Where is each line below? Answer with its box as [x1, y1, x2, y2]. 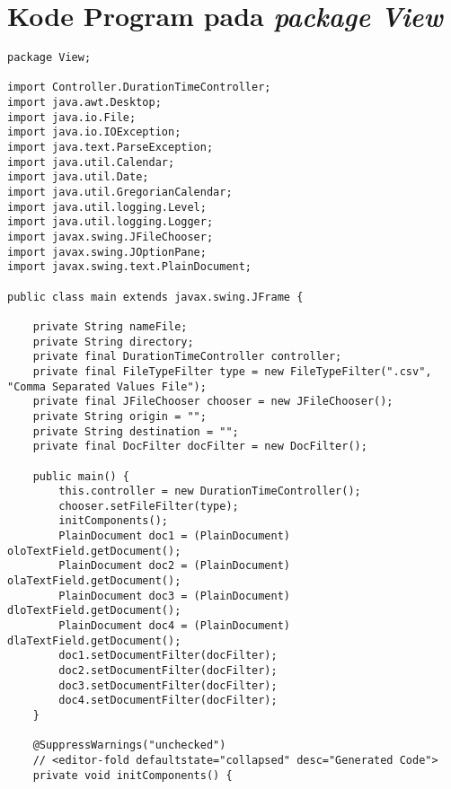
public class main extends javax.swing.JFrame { [7, 290, 304, 303]
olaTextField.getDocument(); [7, 574, 181, 588]
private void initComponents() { [32, 768, 233, 782]
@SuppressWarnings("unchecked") [32, 739, 226, 752]
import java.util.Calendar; [7, 155, 175, 169]
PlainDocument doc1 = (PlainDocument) [58, 530, 290, 543]
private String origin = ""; [32, 409, 207, 423]
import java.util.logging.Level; [7, 200, 207, 214]
